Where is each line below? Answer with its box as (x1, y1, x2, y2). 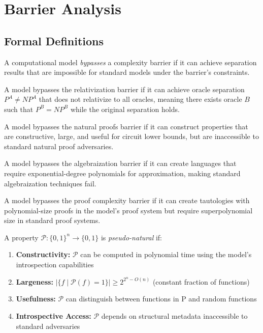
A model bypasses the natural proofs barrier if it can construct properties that (4, 121, 248, 131)
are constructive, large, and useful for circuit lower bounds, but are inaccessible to (4, 131, 259, 142)
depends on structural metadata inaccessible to (101, 310, 248, 321)
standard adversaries (16, 320, 80, 331)
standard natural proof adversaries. (4, 141, 114, 151)
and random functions (188, 293, 257, 304)
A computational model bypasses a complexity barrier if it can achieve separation (4, 57, 257, 67)
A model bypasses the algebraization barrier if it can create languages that (4, 158, 237, 169)
